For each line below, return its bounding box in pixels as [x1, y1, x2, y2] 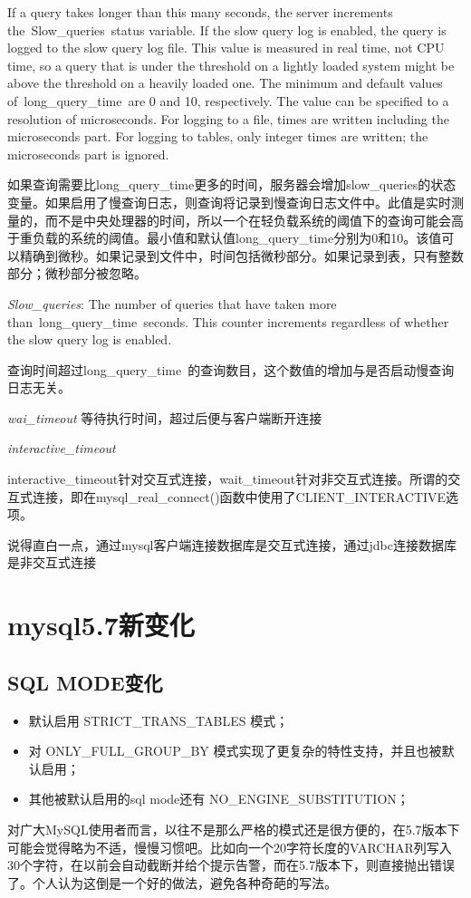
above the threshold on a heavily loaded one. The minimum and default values [7, 73, 443, 92]
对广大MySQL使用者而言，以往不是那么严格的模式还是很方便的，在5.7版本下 [7, 819, 460, 838]
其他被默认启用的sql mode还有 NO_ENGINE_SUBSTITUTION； [28, 789, 409, 808]
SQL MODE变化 [7, 668, 163, 696]
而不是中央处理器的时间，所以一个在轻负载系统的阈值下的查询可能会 [44, 210, 451, 229]
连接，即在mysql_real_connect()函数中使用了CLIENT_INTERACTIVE [32, 487, 447, 506]
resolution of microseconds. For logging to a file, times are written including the [7, 109, 449, 128]
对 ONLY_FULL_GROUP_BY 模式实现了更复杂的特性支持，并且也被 [28, 741, 442, 760]
